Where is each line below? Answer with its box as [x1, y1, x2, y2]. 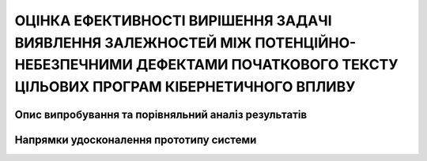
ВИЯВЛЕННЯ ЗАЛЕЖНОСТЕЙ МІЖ [14, 34, 252, 51]
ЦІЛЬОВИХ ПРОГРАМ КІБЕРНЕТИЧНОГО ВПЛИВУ [14, 78, 356, 96]
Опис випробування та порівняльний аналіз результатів [14, 108, 308, 122]
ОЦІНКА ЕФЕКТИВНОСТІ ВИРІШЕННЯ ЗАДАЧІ [14, 12, 332, 29]
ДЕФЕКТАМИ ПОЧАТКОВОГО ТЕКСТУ [135, 56, 399, 74]
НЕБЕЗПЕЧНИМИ [14, 56, 134, 74]
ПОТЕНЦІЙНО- [254, 34, 357, 51]
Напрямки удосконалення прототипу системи [14, 133, 257, 147]
